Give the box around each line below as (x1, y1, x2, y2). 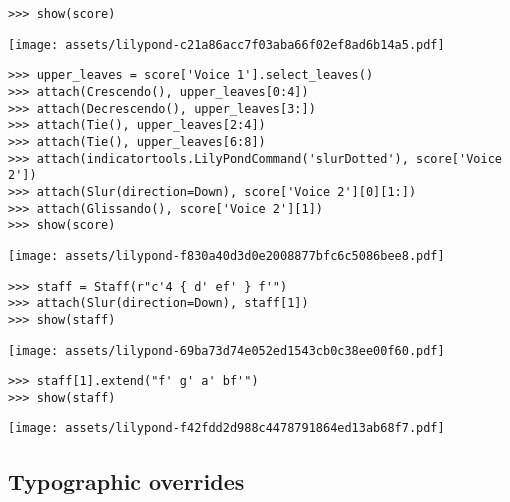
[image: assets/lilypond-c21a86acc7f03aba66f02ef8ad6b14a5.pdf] (8, 37, 445, 52)
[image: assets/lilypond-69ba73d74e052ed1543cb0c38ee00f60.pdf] (8, 343, 445, 358)
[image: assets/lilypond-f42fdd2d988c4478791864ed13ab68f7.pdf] (8, 421, 445, 436)
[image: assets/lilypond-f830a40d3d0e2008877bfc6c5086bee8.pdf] (8, 248, 445, 263)
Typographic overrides (8, 465, 245, 496)
